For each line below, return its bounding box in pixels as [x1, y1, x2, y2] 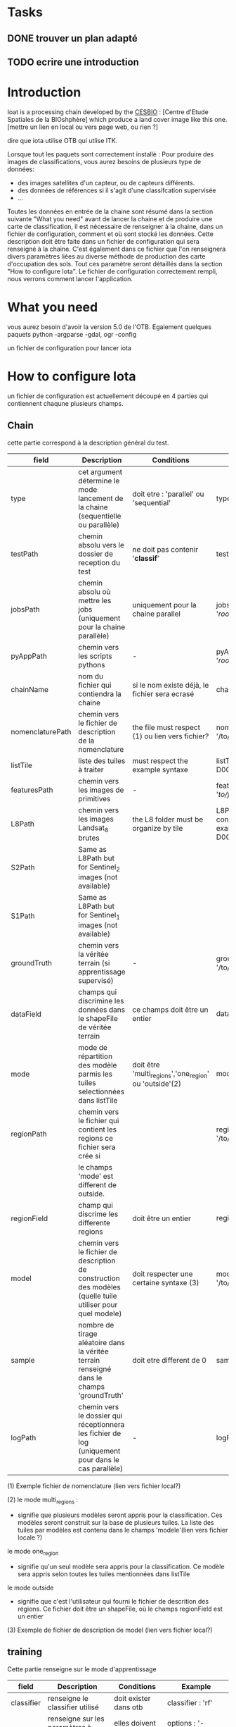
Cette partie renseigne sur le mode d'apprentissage [7, 1664, 157, 1673]
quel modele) [78, 1308, 122, 1318]
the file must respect [132, 722, 200, 732]
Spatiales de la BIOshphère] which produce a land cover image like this [7, 115, 213, 123]
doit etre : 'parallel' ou [132, 489, 204, 499]
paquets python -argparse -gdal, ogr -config [7, 330, 137, 338]
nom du [78, 671, 104, 681]
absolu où [78, 586, 111, 596]
